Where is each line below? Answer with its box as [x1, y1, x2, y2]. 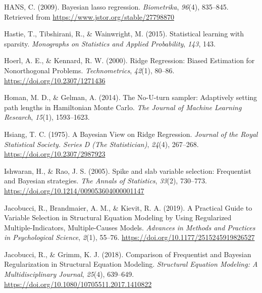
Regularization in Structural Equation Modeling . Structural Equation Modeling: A [4, 259, 258, 269]
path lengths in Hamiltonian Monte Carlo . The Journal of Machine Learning [4, 102, 242, 112]
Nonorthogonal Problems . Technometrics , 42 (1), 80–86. [4, 65, 175, 75]
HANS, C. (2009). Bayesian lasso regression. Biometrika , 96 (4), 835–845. [4, 2, 229, 12]
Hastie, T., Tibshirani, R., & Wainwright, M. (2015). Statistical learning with [4, 28, 244, 39]
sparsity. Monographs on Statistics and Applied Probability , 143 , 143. [4, 38, 216, 48]
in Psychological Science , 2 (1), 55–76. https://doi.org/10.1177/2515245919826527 [4, 232, 255, 242]
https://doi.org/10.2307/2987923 [4, 149, 106, 159]
